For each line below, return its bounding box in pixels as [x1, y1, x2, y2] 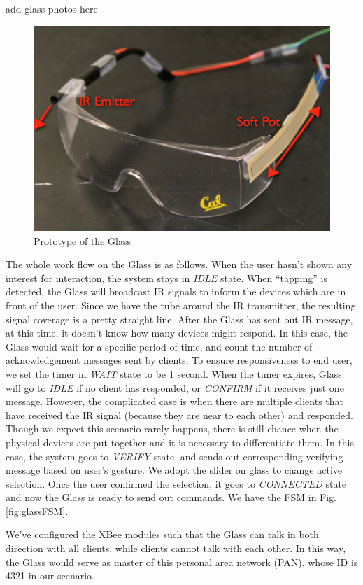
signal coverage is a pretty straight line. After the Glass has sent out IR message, [6, 311, 353, 326]
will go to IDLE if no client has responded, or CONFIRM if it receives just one [6, 380, 344, 395]
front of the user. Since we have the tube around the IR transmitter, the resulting [6, 297, 356, 312]
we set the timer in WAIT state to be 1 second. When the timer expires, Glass [6, 366, 342, 381]
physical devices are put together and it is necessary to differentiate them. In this [6, 435, 354, 449]
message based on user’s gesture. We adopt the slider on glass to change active [6, 463, 343, 477]
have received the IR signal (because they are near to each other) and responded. [6, 407, 353, 422]
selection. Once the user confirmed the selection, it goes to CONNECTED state [6, 476, 347, 491]
